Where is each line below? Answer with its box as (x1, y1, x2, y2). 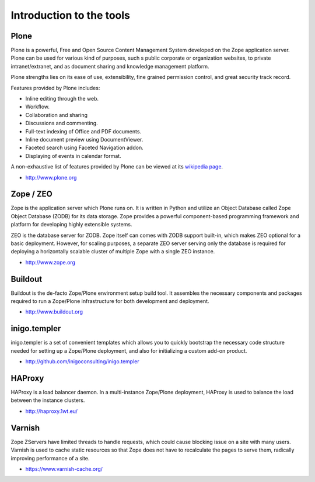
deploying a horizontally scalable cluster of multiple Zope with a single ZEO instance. (10, 248, 215, 255)
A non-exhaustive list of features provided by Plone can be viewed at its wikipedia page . (10, 163, 223, 170)
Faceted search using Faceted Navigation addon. (25, 144, 143, 152)
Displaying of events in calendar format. (25, 152, 122, 159)
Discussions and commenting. (25, 120, 99, 127)
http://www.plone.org (25, 174, 77, 181)
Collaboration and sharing (25, 111, 87, 118)
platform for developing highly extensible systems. (10, 221, 132, 228)
